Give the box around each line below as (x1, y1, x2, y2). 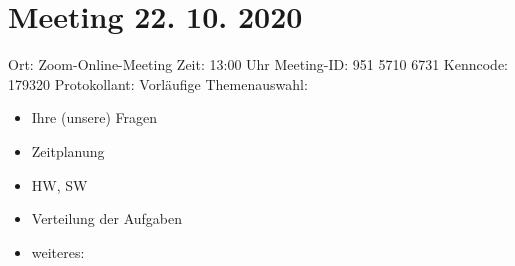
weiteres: (31, 241, 85, 262)
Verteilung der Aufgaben (31, 208, 183, 229)
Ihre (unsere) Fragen (31, 107, 158, 128)
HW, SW (31, 174, 88, 195)
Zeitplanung (31, 140, 105, 161)
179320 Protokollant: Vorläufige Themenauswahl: (8, 73, 308, 94)
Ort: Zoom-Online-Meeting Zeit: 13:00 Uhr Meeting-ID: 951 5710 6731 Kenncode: (8, 54, 508, 75)
